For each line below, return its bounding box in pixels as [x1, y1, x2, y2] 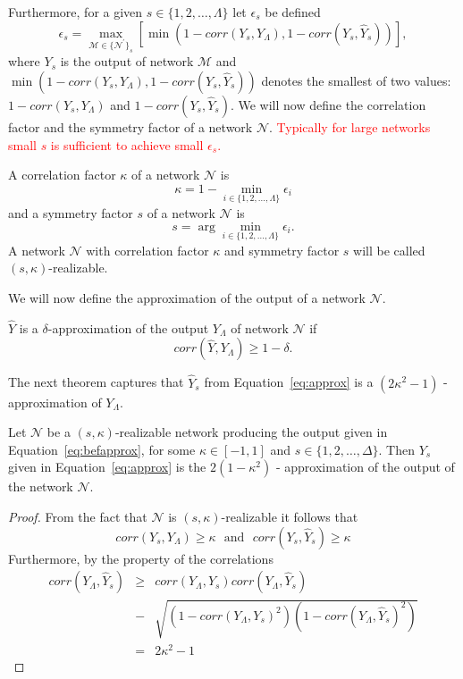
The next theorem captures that [8, 373, 184, 391]
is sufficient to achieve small [50, 135, 204, 154]
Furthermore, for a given [8, 3, 143, 21]
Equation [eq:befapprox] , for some [8, 440, 196, 458]
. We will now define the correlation [230, 95, 426, 113]
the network [8, 477, 73, 496]
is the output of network [60, 52, 194, 71]
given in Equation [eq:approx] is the [8, 457, 206, 476]
